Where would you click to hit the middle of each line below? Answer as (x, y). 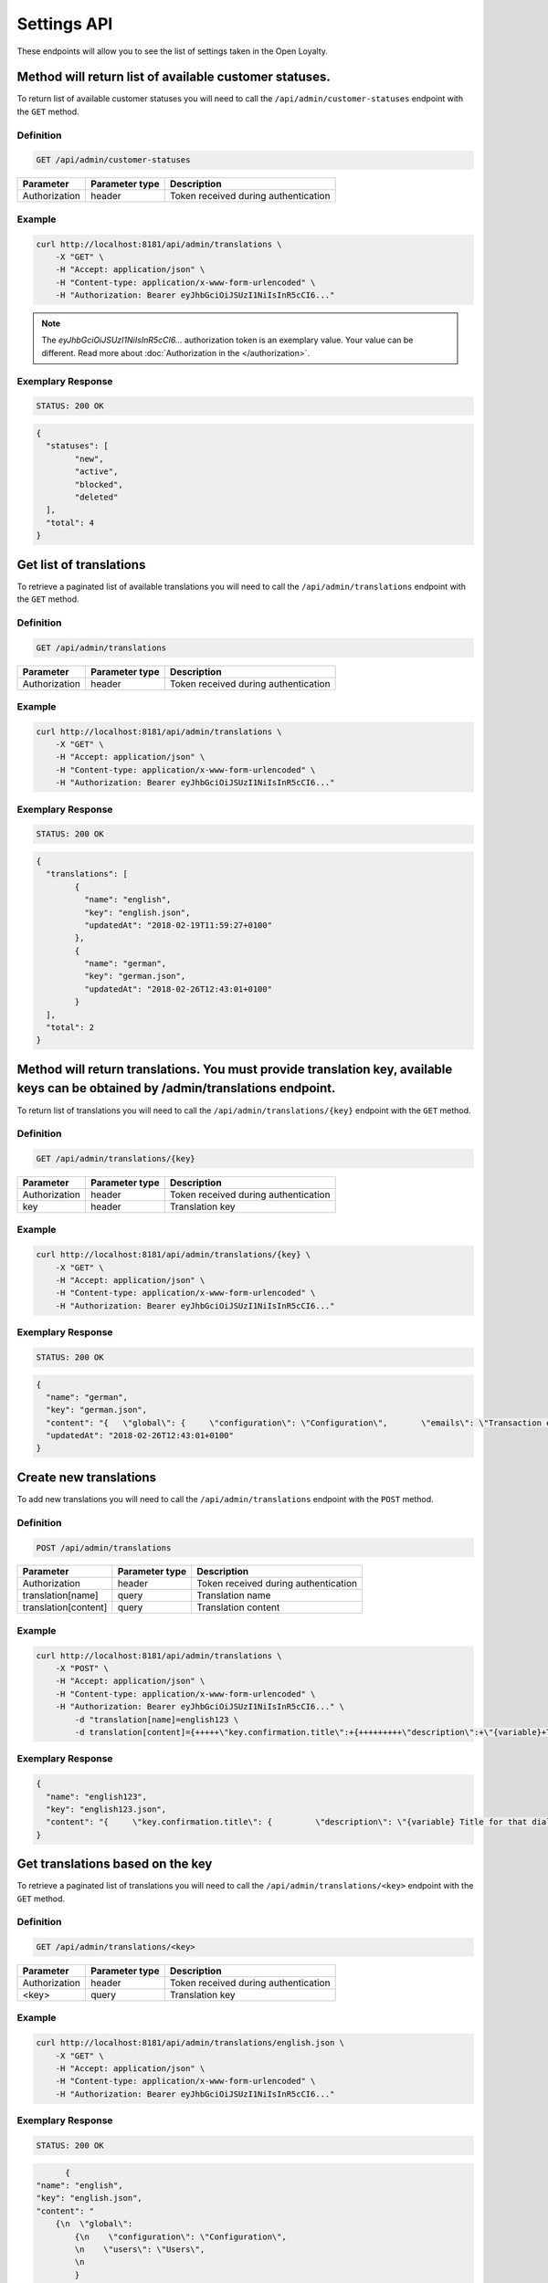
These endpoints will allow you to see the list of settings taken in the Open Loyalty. (173, 51)
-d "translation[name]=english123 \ (157, 1720)
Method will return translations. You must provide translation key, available (235, 1069)
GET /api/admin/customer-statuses (113, 160)
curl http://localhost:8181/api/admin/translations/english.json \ (190, 2043)
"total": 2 (70, 1028)
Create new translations (87, 1477)
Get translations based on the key (115, 1864)
